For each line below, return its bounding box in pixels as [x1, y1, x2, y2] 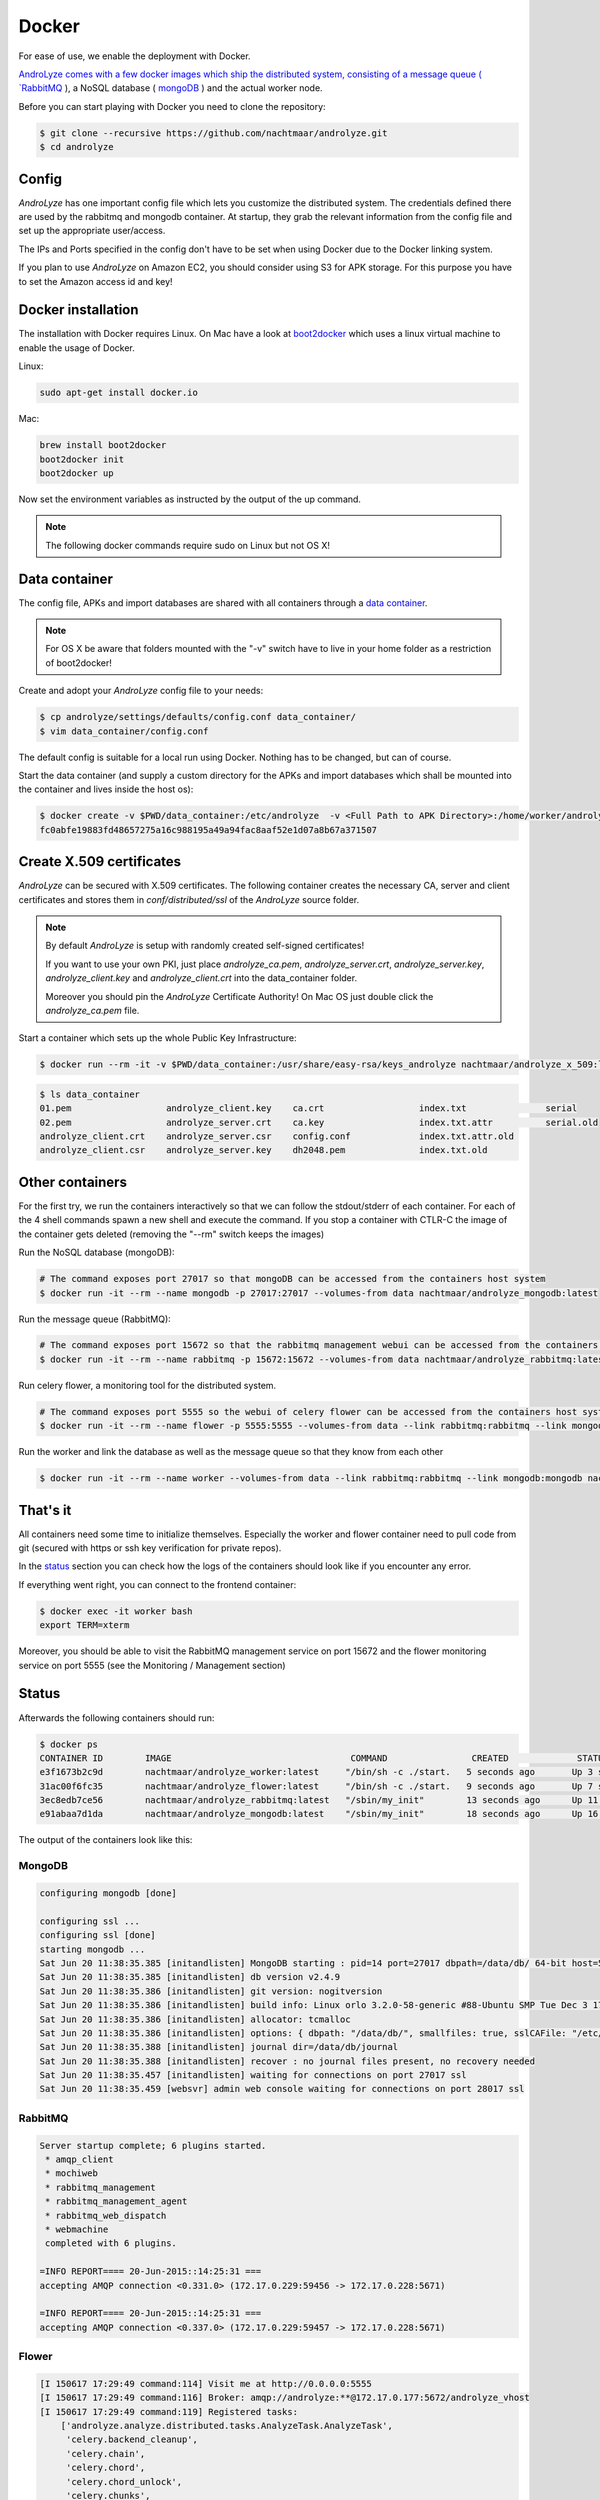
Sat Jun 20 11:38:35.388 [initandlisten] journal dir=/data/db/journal [39, 2041, 399, 2053]
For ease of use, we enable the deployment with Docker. [18, 50, 251, 62]
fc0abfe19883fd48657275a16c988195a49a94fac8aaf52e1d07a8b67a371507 [39, 824, 378, 835]
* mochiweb [45, 2168, 99, 2179]
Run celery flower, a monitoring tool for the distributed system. [18, 1379, 277, 1391]
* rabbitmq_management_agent [45, 2196, 188, 2207]
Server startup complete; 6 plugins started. [39, 2140, 267, 2151]
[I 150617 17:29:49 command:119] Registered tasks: [39, 2406, 299, 2417]
